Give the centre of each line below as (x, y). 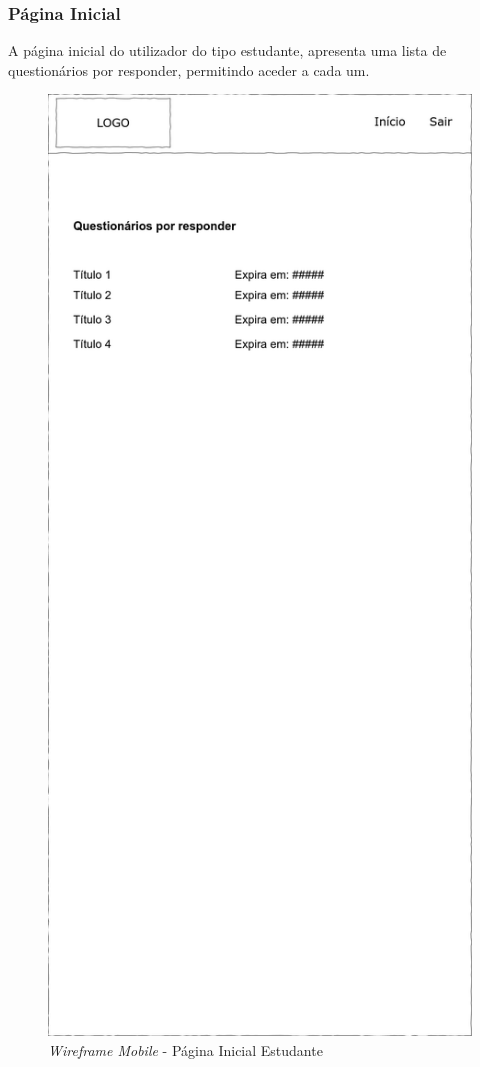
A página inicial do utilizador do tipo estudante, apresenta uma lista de (227, 50)
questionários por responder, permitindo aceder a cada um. (189, 69)
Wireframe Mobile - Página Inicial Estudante (185, 1049)
